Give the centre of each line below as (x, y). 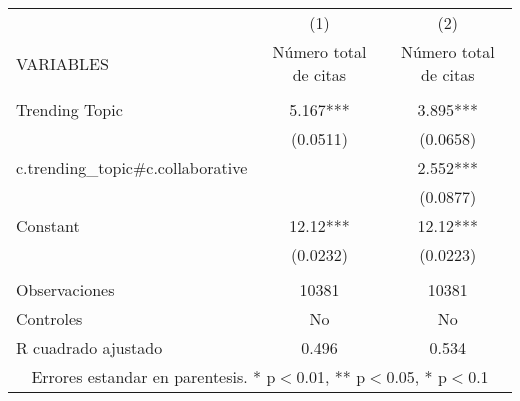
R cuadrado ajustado (89, 347)
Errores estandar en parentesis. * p (153, 376)
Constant (48, 225)
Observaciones (65, 289)
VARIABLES (62, 63)
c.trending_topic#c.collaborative (132, 167)
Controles (49, 318)
